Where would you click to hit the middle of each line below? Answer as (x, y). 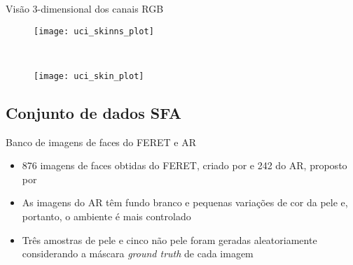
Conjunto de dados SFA (94, 112)
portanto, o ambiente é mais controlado (106, 216)
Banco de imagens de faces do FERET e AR (101, 142)
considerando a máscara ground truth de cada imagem (138, 253)
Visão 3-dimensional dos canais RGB (85, 8)
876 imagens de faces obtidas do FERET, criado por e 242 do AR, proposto (185, 165)
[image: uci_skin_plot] (89, 76)
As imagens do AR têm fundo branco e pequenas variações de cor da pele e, (185, 202)
